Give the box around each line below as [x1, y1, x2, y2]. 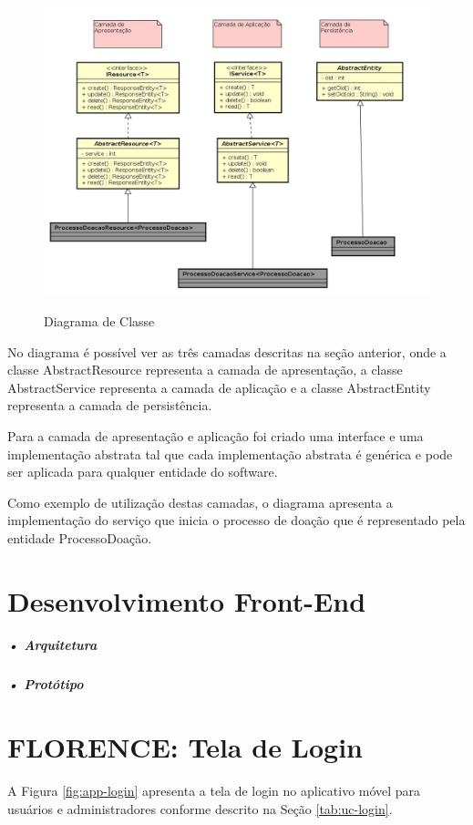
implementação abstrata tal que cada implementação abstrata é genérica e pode [7, 444, 453, 463]
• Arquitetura [7, 635, 98, 655]
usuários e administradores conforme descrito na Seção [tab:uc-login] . [7, 799, 393, 818]
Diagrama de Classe [44, 311, 155, 330]
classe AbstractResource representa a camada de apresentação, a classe [7, 360, 403, 379]
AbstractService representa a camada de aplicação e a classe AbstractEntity [7, 377, 431, 397]
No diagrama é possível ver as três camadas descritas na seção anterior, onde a [7, 342, 447, 361]
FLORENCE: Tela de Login [7, 728, 364, 766]
